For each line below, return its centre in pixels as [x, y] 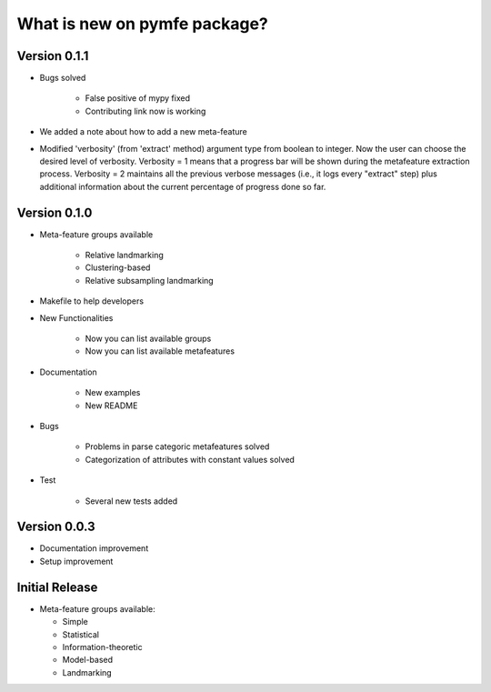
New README [111, 406]
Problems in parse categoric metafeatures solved [177, 446]
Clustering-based [118, 267]
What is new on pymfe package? [142, 24]
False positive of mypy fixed [138, 98]
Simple [75, 622]
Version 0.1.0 [55, 212]
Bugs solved [63, 78]
